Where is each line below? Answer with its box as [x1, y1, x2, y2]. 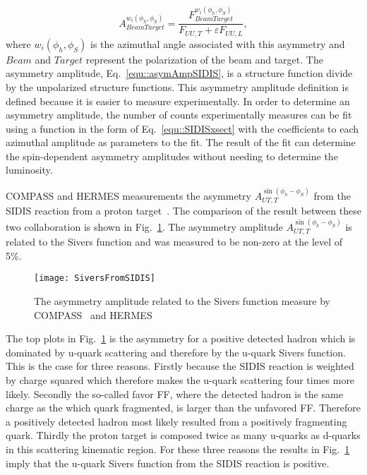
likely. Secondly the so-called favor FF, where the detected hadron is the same [6, 386, 343, 401]
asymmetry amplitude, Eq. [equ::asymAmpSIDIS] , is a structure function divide [6, 66, 353, 80]
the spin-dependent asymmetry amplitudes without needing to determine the [6, 148, 338, 163]
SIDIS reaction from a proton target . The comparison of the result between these [6, 203, 361, 218]
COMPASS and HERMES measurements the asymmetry [6, 188, 251, 203]
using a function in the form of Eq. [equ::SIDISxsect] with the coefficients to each [6, 121, 359, 136]
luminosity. [6, 162, 53, 177]
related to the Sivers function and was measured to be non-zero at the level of [6, 234, 343, 249]
